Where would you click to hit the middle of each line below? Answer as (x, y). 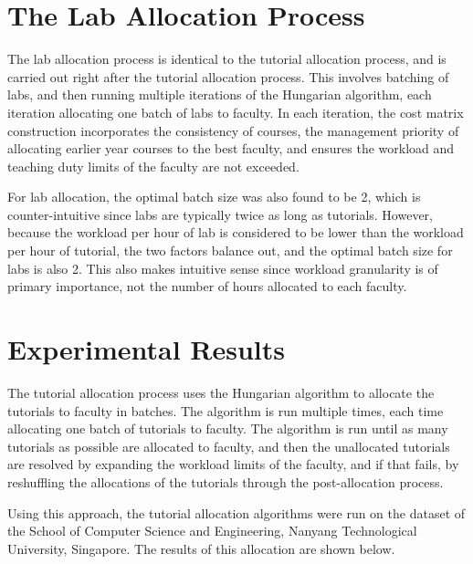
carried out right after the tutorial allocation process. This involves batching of (228, 76)
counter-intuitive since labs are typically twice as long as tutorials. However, (221, 214)
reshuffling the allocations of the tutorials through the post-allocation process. (226, 481)
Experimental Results (146, 349)
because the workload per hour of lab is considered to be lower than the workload (236, 232)
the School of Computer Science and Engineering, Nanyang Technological (212, 531)
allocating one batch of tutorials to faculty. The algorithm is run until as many (228, 428)
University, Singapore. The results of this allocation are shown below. (201, 548)
